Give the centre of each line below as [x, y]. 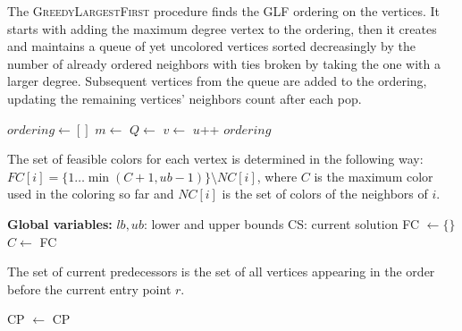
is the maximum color [374, 176]
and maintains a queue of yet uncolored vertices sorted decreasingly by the [212, 46]
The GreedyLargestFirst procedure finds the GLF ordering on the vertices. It [224, 11]
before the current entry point [89, 289]
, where [277, 176]
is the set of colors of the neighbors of [325, 194]
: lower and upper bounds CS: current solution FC [281, 223]
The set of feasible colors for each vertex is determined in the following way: [215, 159]
